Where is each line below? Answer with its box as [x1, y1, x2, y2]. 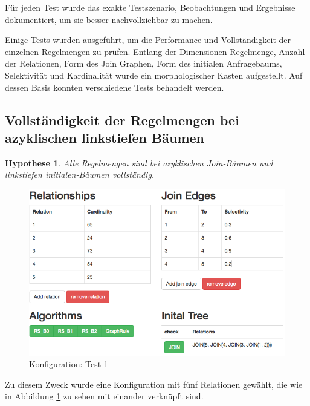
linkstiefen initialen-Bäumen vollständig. [5, 168, 155, 181]
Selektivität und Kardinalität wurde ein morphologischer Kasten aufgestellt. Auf [5, 68, 303, 81]
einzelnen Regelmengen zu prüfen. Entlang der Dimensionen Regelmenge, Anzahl [5, 45, 305, 57]
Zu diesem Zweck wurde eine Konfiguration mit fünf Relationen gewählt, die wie [5, 378, 303, 390]
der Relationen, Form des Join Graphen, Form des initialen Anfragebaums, [5, 57, 282, 70]
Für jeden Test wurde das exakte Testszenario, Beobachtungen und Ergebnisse [5, 1, 295, 13]
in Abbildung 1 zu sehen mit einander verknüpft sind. [5, 390, 204, 402]
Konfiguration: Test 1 [29, 358, 108, 370]
